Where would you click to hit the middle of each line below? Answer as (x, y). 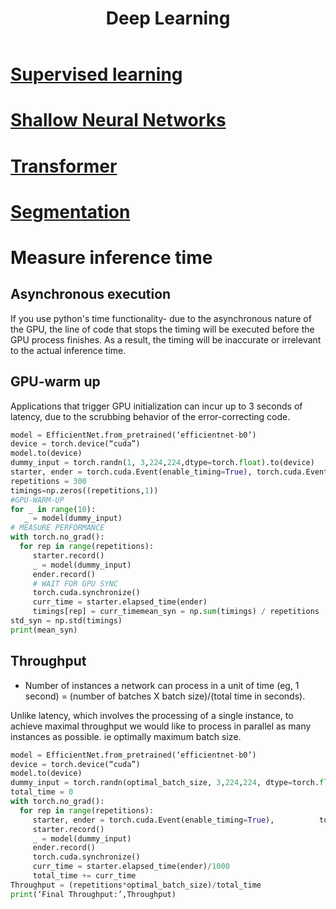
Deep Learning (168, 18)
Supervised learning (96, 74)
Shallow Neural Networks (118, 120)
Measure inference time (111, 257)
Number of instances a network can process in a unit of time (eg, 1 (162, 685)
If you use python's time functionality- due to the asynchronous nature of (161, 318)
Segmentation (70, 211)
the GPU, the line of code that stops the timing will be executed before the (162, 329)
